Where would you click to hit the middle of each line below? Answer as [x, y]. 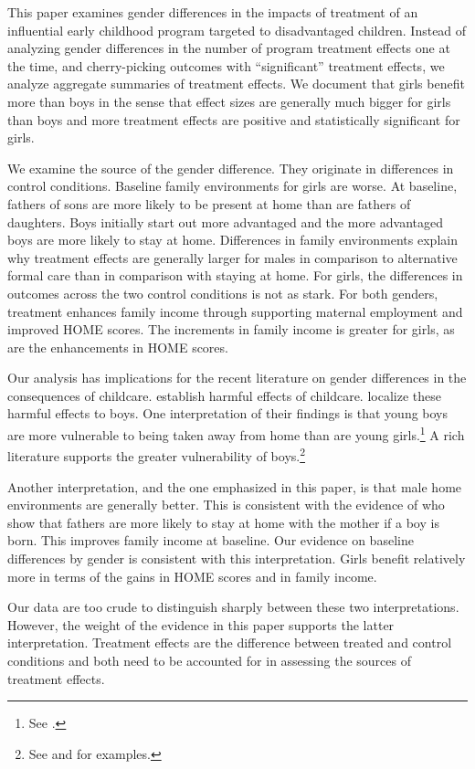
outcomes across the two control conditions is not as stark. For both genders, [223, 293]
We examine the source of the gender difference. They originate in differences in [231, 168]
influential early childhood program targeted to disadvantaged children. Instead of [237, 30]
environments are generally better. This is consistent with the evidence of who [226, 505]
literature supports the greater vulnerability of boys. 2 [157, 454]
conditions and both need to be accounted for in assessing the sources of [209, 660]
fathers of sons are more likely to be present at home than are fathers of [209, 203]
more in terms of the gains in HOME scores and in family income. [192, 576]
